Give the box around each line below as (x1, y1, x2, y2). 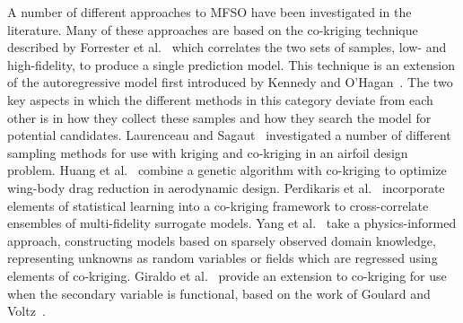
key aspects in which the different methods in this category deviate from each (7, 90, 433, 109)
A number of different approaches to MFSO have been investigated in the (7, 3, 412, 21)
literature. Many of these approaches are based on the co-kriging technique (7, 20, 418, 39)
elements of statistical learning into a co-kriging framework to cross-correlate (7, 196, 429, 214)
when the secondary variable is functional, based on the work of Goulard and (7, 284, 431, 302)
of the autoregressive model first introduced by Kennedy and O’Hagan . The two (7, 73, 453, 92)
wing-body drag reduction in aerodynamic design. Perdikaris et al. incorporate (7, 178, 445, 196)
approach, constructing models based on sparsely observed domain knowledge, (7, 231, 436, 249)
